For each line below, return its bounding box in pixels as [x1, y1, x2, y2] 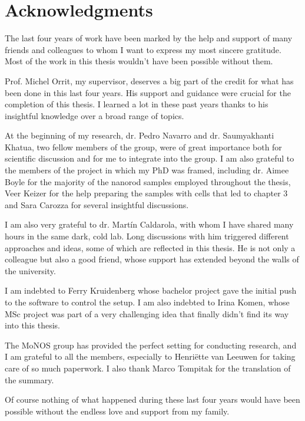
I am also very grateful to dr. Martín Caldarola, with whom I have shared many [5, 218, 294, 231]
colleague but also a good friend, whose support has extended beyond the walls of [5, 253, 299, 265]
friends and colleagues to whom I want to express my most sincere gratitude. [5, 43, 281, 55]
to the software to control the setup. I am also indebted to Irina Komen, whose [5, 296, 290, 308]
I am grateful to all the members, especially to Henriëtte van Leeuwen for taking [5, 350, 296, 363]
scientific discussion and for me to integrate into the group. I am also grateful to [5, 152, 294, 165]
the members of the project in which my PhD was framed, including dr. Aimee [5, 164, 289, 176]
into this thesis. [5, 319, 60, 331]
